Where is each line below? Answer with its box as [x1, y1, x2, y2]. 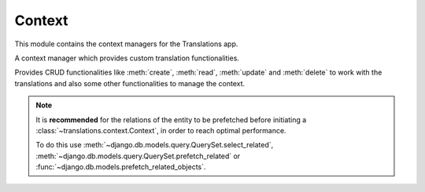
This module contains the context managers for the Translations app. [14, 39, 238, 49]
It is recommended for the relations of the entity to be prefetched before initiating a [35, 114, 307, 125]
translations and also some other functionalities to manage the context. [14, 78, 246, 88]
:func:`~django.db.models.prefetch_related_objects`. [35, 162, 206, 172]
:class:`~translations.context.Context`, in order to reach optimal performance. [35, 125, 286, 135]
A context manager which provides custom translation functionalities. [14, 53, 240, 63]
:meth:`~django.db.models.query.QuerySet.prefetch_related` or [35, 151, 241, 161]
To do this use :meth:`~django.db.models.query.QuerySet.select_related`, [35, 140, 274, 150]
